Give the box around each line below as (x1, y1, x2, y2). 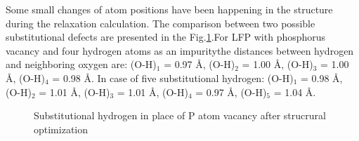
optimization (34, 121, 89, 136)
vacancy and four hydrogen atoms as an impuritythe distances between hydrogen (6, 43, 354, 58)
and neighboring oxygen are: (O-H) (6, 57, 157, 72)
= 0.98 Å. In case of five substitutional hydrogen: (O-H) (52, 70, 294, 85)
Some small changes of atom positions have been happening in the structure (6, 2, 333, 16)
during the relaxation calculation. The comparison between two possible (6, 15, 315, 30)
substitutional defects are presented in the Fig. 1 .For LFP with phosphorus (6, 29, 326, 44)
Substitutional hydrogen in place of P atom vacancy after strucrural (34, 108, 326, 123)
